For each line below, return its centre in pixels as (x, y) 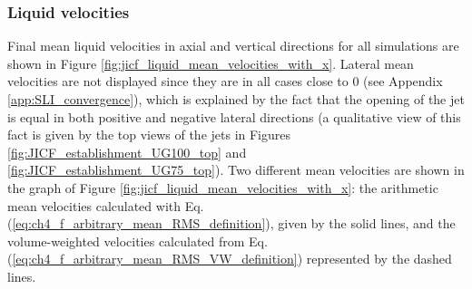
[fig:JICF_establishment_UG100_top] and (127, 152)
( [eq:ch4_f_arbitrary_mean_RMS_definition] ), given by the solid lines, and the (231, 223)
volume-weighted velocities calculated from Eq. (138, 241)
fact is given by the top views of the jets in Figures (149, 135)
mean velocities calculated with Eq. (106, 205)
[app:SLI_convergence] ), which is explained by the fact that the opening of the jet (236, 99)
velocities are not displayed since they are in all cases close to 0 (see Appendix (225, 81)
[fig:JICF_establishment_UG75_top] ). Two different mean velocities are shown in (236, 170)
